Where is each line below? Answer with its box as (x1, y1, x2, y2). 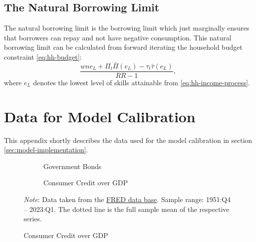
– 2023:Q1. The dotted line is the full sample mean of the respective (24, 204, 229, 214)
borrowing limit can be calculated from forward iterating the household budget (4, 42, 243, 52)
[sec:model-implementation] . (4, 144, 88, 155)
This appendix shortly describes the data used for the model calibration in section (4, 135, 253, 145)
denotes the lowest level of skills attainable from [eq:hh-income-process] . (33, 77, 250, 87)
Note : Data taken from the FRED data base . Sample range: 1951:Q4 (24, 194, 231, 204)
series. (24, 213, 42, 224)
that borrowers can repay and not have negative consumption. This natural (4, 32, 231, 42)
